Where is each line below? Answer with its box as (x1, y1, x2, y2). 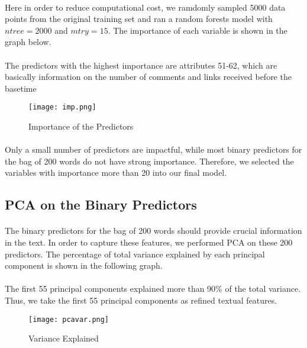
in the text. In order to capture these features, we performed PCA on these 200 (5, 236, 293, 248)
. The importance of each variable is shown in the (108, 24, 287, 36)
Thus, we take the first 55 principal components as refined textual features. (5, 294, 277, 306)
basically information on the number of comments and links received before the (5, 70, 292, 83)
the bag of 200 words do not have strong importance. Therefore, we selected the (5, 154, 294, 167)
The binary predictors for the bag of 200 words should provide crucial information (5, 224, 302, 237)
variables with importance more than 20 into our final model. (5, 166, 227, 179)
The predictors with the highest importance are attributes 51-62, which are (5, 59, 277, 71)
